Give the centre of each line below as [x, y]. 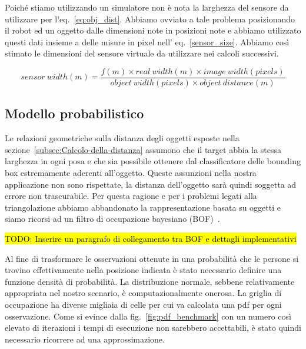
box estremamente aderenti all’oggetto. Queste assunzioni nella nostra [131, 173]
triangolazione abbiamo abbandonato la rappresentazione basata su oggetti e [143, 207]
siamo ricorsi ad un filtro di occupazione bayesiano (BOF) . [112, 219]
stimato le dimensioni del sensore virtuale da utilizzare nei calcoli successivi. [142, 53]
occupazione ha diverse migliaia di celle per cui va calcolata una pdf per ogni [143, 304]
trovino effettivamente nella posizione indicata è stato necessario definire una [143, 270]
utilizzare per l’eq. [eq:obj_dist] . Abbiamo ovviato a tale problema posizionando [150, 19]
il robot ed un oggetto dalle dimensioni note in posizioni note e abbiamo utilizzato [153, 30]
